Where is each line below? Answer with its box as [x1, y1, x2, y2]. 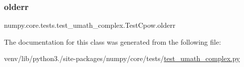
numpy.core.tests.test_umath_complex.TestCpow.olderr [4, 20, 176, 30]
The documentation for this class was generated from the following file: [4, 36, 221, 47]
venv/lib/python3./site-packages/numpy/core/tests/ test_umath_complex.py [4, 53, 240, 64]
